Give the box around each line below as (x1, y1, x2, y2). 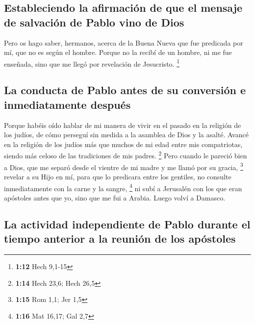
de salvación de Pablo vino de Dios (4, 14, 184, 29)
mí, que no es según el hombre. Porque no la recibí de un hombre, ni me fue (4, 47, 232, 57)
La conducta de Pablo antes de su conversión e (4, 82, 246, 98)
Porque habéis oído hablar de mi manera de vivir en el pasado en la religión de (4, 120, 241, 130)
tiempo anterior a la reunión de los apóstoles (4, 231, 236, 246)
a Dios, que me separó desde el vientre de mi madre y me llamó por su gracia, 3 (4, 160, 243, 172)
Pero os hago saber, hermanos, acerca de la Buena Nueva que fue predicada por (4, 37, 243, 48)
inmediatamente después (4, 97, 131, 112)
